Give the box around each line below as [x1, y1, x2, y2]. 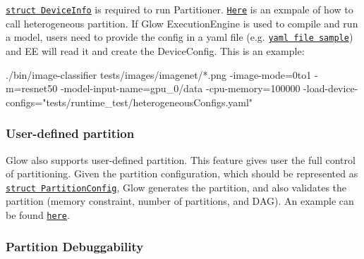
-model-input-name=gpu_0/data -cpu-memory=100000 [60, 81, 301, 96]
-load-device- [303, 81, 358, 96]
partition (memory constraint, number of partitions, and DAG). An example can [6, 194, 354, 208]
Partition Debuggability [6, 237, 144, 255]
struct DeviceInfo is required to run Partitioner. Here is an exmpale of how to [6, 2, 353, 16]
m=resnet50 [6, 81, 58, 96]
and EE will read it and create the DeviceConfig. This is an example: [6, 43, 305, 58]
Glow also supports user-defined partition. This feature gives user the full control [6, 152, 356, 167]
